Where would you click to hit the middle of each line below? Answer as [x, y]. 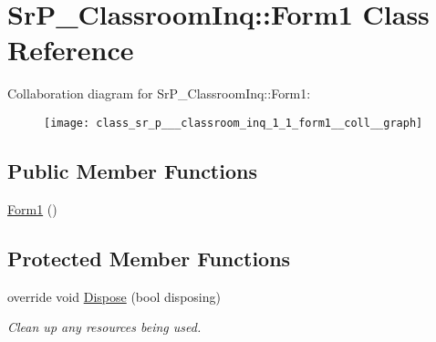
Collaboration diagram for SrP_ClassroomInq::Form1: [159, 93]
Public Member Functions [132, 170]
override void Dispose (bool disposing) [114, 296]
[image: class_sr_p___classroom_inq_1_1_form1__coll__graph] [234, 123]
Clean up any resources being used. [104, 327]
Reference [71, 50]
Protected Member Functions [149, 258]
